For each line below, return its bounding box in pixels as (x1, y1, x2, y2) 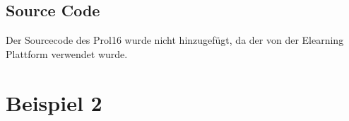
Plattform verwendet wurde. (6, 46, 128, 61)
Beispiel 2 (6, 88, 102, 117)
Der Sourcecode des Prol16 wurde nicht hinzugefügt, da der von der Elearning (6, 33, 344, 47)
